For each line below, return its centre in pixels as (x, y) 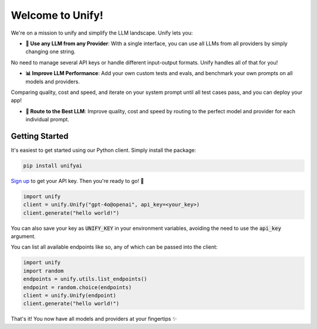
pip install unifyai (53, 165)
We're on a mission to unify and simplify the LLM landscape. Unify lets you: (102, 33)
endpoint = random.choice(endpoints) (77, 287)
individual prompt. (48, 120)
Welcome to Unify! (57, 15)
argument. (23, 236)
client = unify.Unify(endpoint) (70, 296)
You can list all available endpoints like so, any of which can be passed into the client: (114, 247)
